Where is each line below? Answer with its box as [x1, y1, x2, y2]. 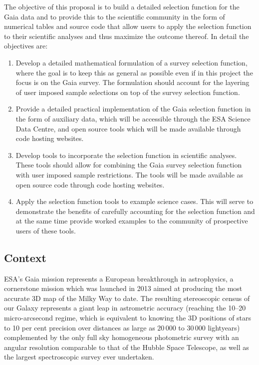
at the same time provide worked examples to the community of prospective [15, 215, 248, 226]
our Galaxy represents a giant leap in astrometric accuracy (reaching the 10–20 [4, 302, 246, 313]
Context [4, 249, 46, 265]
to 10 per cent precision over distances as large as [4, 322, 155, 332]
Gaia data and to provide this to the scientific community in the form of [4, 11, 225, 21]
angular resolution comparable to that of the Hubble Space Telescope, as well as [4, 341, 249, 352]
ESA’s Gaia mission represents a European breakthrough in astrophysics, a [4, 273, 234, 283]
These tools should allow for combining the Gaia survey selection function [15, 159, 242, 170]
